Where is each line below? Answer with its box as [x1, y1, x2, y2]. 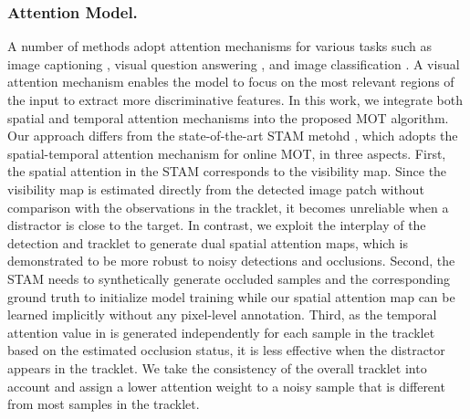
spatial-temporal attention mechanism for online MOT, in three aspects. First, [7, 143, 446, 162]
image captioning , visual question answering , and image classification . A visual [7, 54, 460, 73]
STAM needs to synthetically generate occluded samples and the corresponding [7, 268, 451, 288]
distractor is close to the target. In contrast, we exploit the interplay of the [7, 215, 426, 235]
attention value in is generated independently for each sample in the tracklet [7, 322, 435, 341]
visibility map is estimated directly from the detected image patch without [7, 179, 424, 198]
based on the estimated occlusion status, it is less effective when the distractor [7, 340, 445, 360]
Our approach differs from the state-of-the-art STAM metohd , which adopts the [7, 126, 458, 145]
